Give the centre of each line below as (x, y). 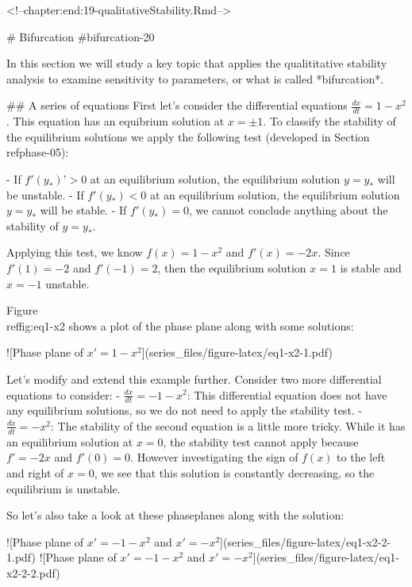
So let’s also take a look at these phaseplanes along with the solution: (175, 515)
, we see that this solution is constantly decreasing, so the (234, 472)
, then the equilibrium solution (232, 267)
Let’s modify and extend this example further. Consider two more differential (194, 378)
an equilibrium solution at (70, 441)
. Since (334, 252)
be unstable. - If (45, 194)
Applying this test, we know (75, 252)
